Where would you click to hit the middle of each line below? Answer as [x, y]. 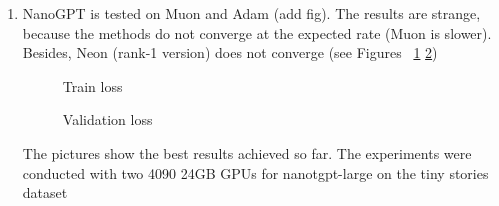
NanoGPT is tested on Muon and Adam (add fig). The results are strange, [251, 13]
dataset [45, 192]
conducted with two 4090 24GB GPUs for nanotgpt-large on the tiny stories [255, 172]
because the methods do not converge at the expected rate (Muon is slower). [257, 32]
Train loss [92, 85]
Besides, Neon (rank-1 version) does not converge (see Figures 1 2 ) [230, 52]
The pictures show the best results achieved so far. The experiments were [247, 152]
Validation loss [107, 119]
